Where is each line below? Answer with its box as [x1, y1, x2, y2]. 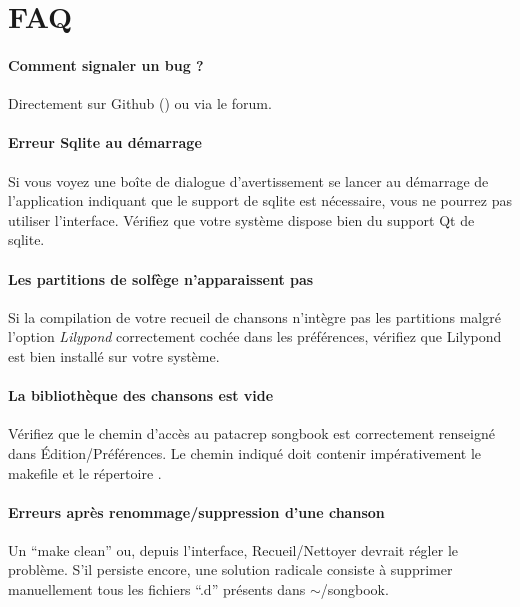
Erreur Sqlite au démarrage [8, 132, 202, 153]
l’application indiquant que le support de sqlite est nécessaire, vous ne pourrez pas [8, 190, 512, 211]
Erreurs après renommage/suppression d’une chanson [8, 501, 385, 522]
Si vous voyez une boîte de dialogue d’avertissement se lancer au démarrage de [8, 170, 489, 191]
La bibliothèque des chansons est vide [8, 385, 274, 406]
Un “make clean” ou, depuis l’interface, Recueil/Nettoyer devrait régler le [8, 539, 458, 560]
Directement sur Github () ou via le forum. [8, 93, 272, 114]
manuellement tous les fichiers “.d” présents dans [8, 579, 306, 600]
